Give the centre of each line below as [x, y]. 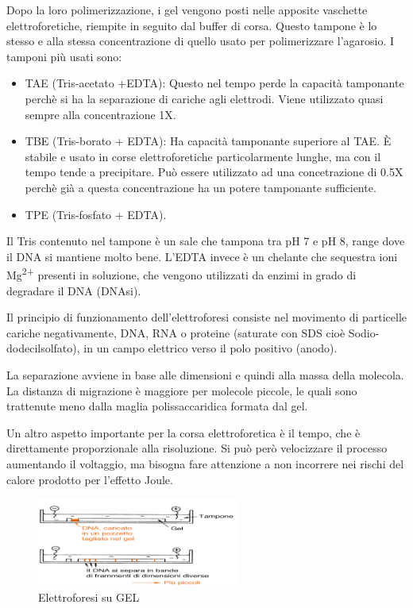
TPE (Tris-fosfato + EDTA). [96, 214]
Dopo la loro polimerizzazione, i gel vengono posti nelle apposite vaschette [187, 10]
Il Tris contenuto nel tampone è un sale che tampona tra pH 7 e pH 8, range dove [206, 241]
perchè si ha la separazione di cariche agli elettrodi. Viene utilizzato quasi [204, 98]
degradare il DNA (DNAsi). [74, 290]
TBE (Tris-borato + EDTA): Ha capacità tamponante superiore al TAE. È [208, 141]
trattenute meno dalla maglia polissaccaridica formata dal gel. [157, 406]
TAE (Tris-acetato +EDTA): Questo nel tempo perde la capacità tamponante [214, 83]
